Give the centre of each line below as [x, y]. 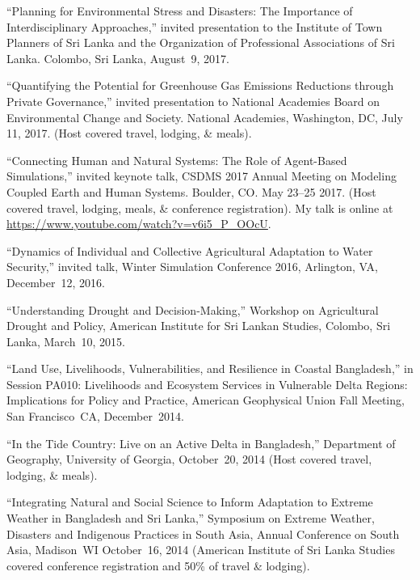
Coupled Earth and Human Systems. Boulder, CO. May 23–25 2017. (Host [191, 191]
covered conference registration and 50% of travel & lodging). [158, 565]
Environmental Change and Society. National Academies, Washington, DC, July [205, 117]
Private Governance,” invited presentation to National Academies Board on [193, 101]
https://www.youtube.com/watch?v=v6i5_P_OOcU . [139, 224]
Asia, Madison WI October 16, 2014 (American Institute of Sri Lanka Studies [201, 550]
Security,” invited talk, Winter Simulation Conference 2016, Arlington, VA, [192, 267]
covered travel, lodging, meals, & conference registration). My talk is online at [200, 207]
